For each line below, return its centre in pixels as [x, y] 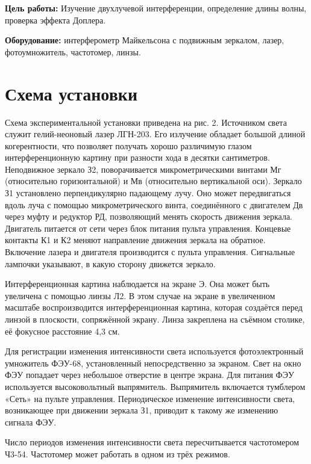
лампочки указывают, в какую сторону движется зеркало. [110, 263]
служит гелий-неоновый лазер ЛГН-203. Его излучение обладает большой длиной [155, 134]
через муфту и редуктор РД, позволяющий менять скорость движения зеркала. [149, 216]
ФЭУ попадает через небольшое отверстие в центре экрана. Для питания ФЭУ [149, 375]
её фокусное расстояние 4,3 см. [62, 331]
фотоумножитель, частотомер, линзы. [73, 51]
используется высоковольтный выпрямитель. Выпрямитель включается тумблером [155, 386]
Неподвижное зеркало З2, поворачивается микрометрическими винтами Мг [143, 169]
